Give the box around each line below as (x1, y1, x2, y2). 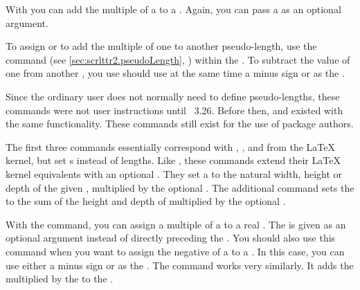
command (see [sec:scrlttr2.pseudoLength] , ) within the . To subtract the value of (6, 52, 350, 66)
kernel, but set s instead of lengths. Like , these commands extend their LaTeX (6, 153, 341, 167)
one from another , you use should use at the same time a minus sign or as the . (6, 66, 345, 80)
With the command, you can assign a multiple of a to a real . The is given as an (6, 217, 346, 231)
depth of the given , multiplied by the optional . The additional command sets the (6, 180, 354, 194)
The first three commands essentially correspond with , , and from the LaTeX (6, 139, 335, 154)
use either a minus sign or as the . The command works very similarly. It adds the (6, 257, 354, 272)
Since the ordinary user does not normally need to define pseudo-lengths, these (6, 89, 340, 103)
